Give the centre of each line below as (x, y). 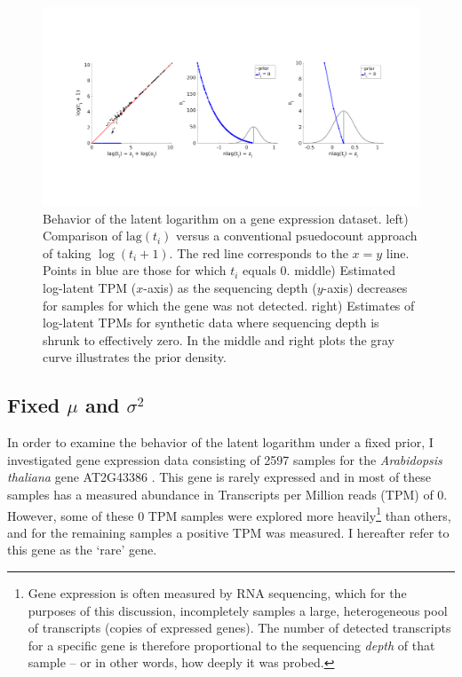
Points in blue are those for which (135, 270)
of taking (67, 252)
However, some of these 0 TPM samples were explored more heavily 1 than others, (229, 514)
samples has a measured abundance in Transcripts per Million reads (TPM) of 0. (227, 494)
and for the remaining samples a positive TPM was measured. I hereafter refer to (228, 532)
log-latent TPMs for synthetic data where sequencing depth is (211, 323)
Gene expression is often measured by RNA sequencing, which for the (217, 592)
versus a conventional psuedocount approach (297, 236)
